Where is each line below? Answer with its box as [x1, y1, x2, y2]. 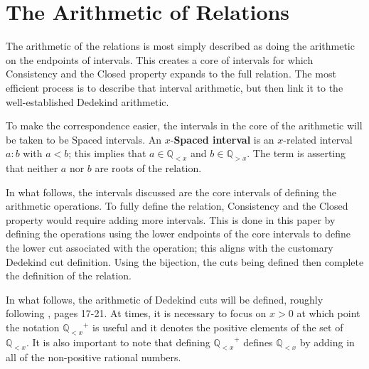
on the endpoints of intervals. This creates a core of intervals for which [6, 52, 314, 67]
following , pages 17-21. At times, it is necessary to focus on [6, 306, 267, 321]
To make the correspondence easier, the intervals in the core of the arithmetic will [6, 118, 363, 133]
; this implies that [68, 146, 146, 161]
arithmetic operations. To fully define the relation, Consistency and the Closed [6, 198, 348, 213]
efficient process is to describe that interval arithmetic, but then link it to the [6, 80, 343, 95]
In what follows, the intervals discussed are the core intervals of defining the [6, 184, 336, 199]
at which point [296, 306, 360, 321]
